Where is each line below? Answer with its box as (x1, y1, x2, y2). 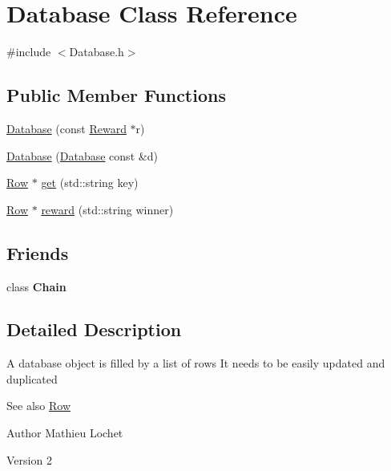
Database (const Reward (6, 120, 127, 136)
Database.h (69, 43, 124, 60)
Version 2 (6, 451, 52, 468)
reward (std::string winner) (41, 201, 174, 217)
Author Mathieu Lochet (6, 424, 123, 441)
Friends (6, 240, 69, 265)
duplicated (6, 370, 58, 387)
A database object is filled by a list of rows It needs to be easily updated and (6, 355, 385, 372)
